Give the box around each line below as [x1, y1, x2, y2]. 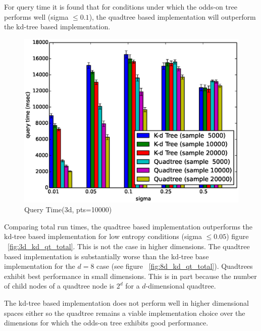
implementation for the [4, 261, 75, 271]
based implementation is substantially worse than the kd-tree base [4, 251, 209, 261]
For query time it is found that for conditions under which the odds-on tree [4, 2, 237, 12]
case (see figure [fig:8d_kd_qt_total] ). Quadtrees [96, 261, 253, 271]
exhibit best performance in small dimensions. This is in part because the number [4, 270, 257, 281]
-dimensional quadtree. [145, 280, 216, 291]
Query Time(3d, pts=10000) [24, 204, 112, 215]
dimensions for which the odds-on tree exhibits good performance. [4, 317, 208, 328]
